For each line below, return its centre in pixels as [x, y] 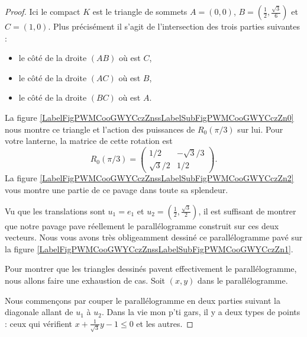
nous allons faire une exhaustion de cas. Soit [85, 280]
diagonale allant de [39, 312]
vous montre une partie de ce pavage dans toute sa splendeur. [117, 190]
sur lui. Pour [260, 129]
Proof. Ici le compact [43, 11]
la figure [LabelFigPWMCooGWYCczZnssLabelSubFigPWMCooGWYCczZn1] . [149, 248]
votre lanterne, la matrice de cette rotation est [89, 141]
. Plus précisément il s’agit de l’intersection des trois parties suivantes [174, 26]
